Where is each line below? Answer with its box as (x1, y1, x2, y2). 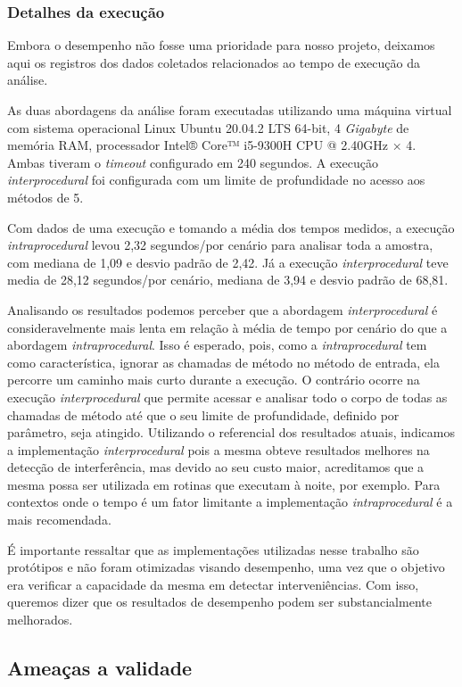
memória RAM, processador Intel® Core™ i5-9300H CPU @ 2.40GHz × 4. (7, 136, 417, 154)
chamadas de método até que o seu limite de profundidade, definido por (7, 405, 400, 424)
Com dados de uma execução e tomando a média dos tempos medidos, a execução (7, 218, 455, 236)
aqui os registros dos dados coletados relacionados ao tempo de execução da (7, 53, 420, 71)
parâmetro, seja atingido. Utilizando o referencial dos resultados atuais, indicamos (7, 423, 455, 442)
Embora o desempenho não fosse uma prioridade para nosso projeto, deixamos (7, 36, 435, 54)
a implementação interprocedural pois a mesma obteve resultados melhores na (7, 440, 430, 459)
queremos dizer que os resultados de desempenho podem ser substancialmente (7, 592, 432, 611)
